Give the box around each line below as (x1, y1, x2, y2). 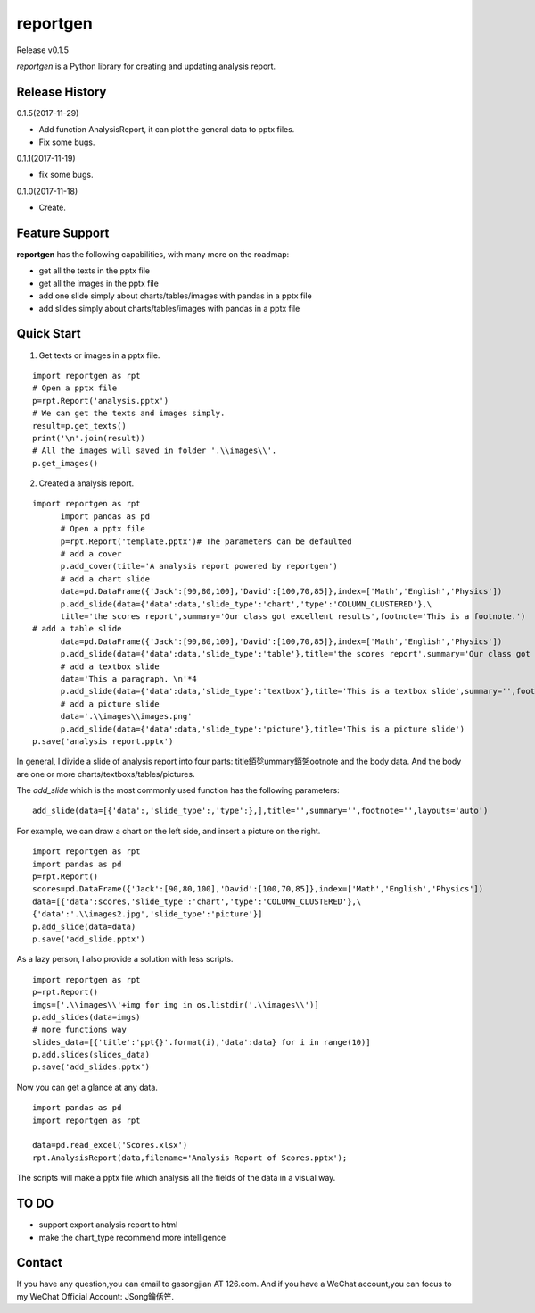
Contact (16, 1255, 62, 1270)
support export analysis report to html (38, 1219, 178, 1230)
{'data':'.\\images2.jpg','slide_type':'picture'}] (32, 909, 263, 919)
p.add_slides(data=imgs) (32, 1012, 141, 1022)
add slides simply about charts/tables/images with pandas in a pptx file (38, 303, 300, 314)
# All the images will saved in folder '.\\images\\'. (32, 446, 277, 456)
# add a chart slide (60, 573, 151, 584)
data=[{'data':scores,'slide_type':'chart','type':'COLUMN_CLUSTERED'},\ (32, 896, 362, 907)
